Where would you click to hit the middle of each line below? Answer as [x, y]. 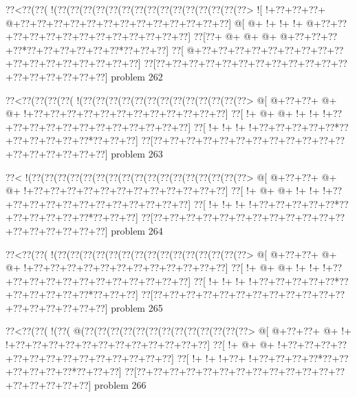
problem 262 [137, 76]
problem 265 [137, 307]
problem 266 [120, 384]
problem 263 [137, 153]
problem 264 [137, 230]
